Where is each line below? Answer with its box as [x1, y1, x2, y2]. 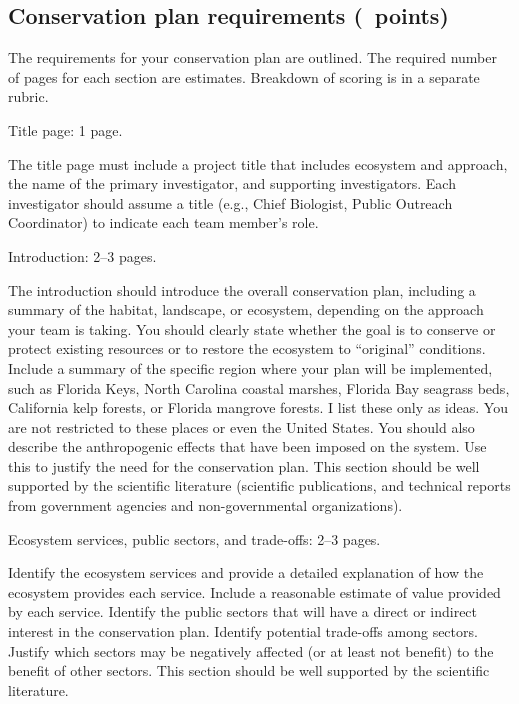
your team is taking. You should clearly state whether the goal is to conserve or [8, 318, 496, 339]
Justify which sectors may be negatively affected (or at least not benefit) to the [8, 640, 494, 661]
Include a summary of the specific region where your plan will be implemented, [8, 357, 493, 378]
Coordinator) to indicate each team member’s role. [8, 212, 319, 233]
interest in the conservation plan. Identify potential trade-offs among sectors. [8, 621, 478, 642]
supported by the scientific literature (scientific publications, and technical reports [8, 475, 511, 496]
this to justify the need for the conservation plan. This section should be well [8, 455, 480, 476]
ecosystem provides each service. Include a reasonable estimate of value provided [8, 581, 501, 602]
